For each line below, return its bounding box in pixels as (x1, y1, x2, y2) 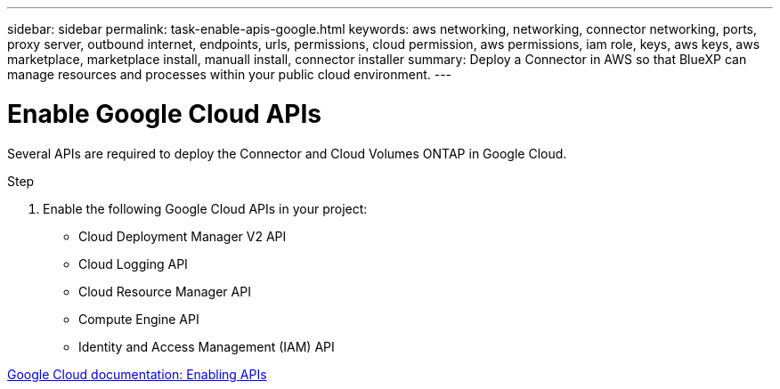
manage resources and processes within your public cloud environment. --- (7, 67, 452, 82)
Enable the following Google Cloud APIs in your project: (43, 200, 368, 216)
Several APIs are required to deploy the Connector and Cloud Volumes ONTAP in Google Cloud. (7, 145, 567, 161)
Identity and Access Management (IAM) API (78, 338, 335, 354)
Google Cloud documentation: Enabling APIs (7, 366, 267, 382)
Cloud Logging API (78, 255, 188, 271)
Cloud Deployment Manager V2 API (78, 228, 287, 244)
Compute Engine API (78, 311, 199, 327)
